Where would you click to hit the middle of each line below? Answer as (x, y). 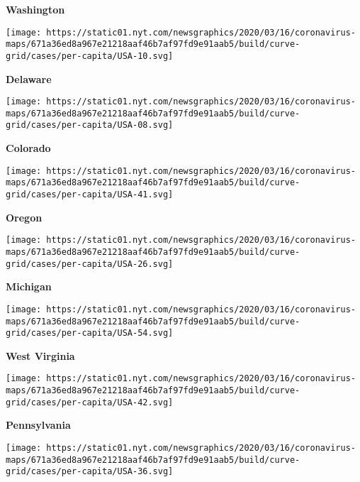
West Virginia (40, 355)
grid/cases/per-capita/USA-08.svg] (90, 125)
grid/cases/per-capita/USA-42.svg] (90, 402)
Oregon (24, 217)
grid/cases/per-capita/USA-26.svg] (90, 264)
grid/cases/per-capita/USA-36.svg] (90, 472)
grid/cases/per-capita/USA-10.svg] (90, 56)
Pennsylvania (38, 425)
